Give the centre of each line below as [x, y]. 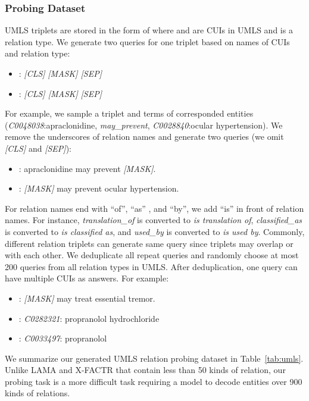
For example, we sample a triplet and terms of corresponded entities [129, 113]
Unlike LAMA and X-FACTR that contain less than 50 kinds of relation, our [145, 370]
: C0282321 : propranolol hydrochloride [89, 318]
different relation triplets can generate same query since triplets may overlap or [149, 243]
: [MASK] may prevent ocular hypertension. [99, 188]
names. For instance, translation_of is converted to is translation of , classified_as [154, 220]
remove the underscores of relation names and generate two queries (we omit [144, 137]
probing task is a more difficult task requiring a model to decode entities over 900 [154, 381]
